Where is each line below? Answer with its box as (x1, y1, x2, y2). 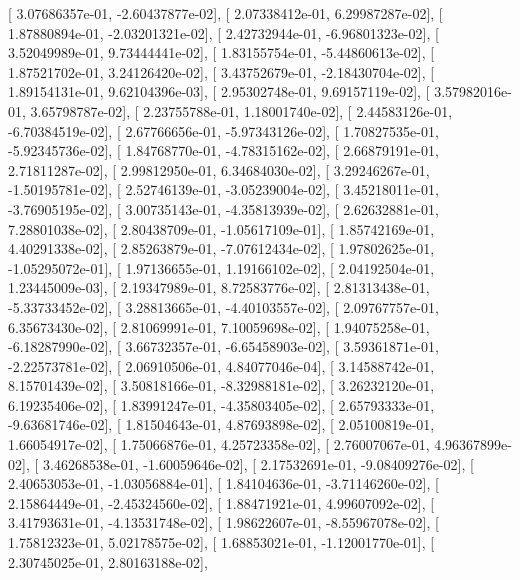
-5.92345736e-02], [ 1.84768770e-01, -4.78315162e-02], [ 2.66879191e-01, (8, 140, 439, 161)
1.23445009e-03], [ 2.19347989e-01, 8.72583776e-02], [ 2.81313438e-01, (8, 277, 430, 298)
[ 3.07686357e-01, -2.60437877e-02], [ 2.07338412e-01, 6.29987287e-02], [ (8, 3, 443, 23)
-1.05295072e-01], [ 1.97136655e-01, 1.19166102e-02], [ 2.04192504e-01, (8, 257, 435, 278)
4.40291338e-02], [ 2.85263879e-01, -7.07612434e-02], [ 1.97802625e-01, (8, 238, 435, 259)
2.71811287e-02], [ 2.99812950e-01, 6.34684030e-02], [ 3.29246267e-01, (8, 159, 430, 180)
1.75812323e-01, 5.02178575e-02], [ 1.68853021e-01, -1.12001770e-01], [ (8, 532, 435, 553)
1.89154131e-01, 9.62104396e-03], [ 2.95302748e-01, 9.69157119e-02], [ (8, 81, 430, 102)
